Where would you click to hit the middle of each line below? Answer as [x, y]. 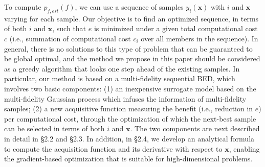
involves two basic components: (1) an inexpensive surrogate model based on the [130, 88]
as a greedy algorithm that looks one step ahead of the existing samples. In [122, 68]
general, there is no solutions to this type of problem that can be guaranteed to [128, 48]
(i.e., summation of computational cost [70, 38]
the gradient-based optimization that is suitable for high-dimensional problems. [128, 159]
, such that [69, 28]
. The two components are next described [195, 128]
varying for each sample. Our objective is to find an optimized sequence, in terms [131, 18]
